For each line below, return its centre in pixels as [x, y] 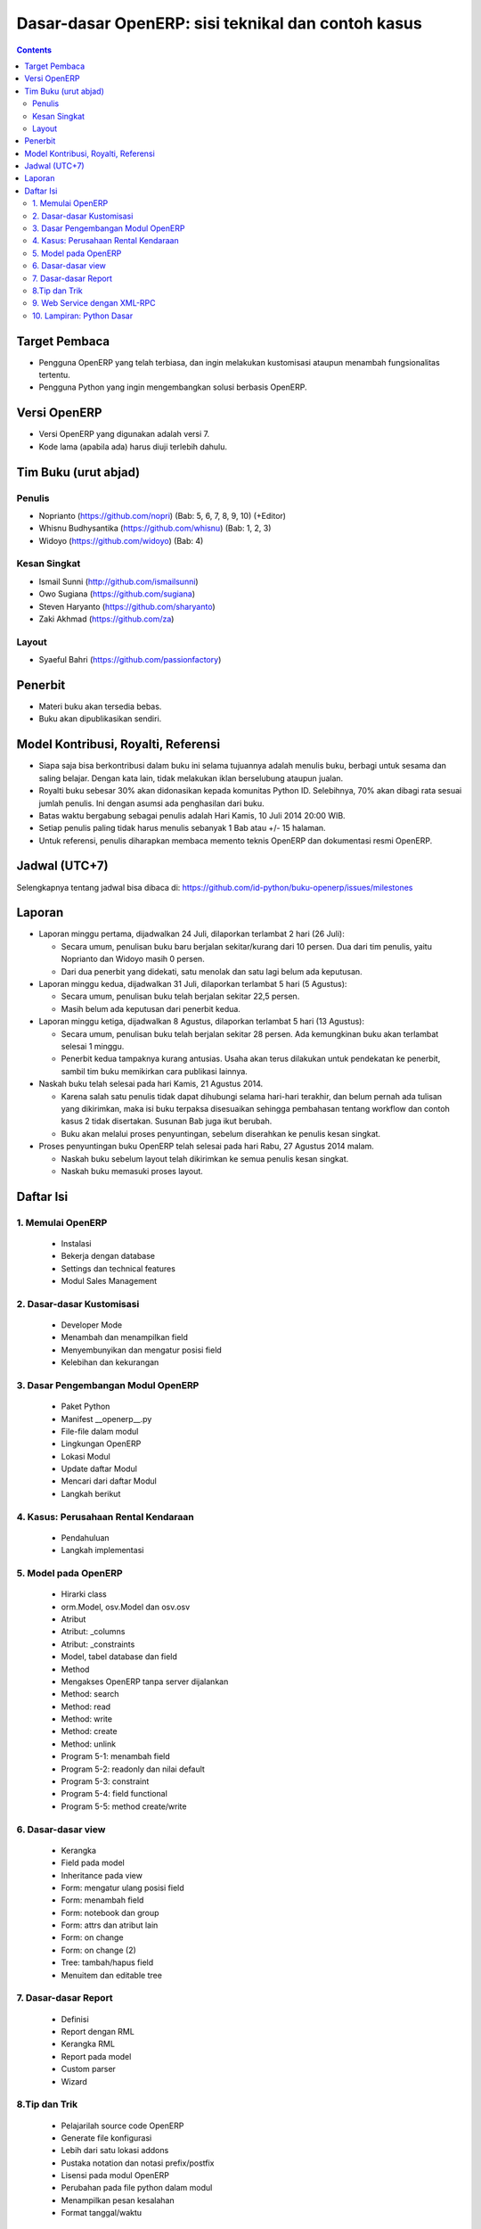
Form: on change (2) [99, 1950]
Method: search [90, 1694]
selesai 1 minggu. [93, 1046]
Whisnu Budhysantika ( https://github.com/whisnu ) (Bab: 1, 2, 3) [155, 528]
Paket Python [86, 1406]
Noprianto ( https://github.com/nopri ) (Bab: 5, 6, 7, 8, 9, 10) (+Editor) [163, 515]
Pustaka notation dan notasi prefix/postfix [138, 2163]
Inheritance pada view [102, 1875]
